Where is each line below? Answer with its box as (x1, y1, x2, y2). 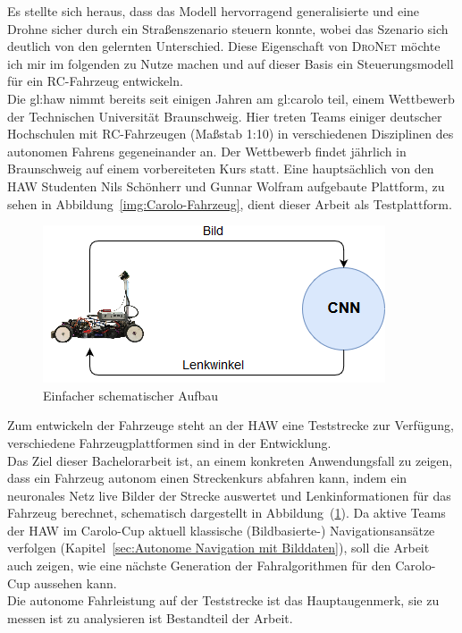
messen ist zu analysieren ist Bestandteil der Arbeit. (7, 608, 293, 627)
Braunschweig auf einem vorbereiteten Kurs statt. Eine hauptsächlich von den (7, 159, 434, 178)
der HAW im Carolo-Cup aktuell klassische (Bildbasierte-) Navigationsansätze (7, 520, 435, 539)
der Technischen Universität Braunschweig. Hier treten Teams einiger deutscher (7, 106, 442, 125)
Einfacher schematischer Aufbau (43, 385, 219, 404)
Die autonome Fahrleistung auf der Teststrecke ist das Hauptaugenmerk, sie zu (7, 591, 440, 610)
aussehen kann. (34, 573, 117, 592)
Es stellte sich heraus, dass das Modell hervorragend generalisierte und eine (7, 2, 420, 20)
